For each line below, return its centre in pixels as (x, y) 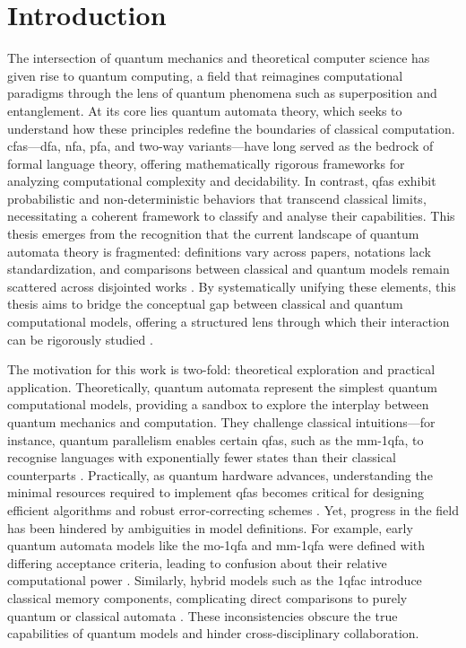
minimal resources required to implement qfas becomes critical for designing (216, 492)
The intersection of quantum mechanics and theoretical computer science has (219, 58)
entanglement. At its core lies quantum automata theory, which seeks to (205, 110)
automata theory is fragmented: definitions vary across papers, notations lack (219, 251)
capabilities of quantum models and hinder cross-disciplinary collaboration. (213, 633)
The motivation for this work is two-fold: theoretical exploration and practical (221, 369)
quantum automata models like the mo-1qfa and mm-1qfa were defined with (216, 545)
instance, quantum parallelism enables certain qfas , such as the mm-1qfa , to (216, 439)
